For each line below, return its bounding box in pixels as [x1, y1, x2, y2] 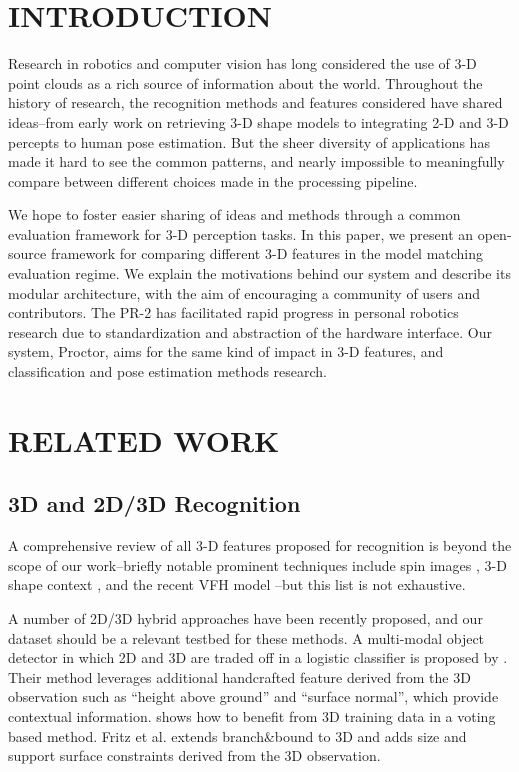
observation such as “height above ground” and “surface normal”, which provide [8, 686, 499, 707]
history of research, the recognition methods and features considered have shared [8, 92, 503, 113]
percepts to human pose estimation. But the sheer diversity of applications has [8, 131, 490, 152]
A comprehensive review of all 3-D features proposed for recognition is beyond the [8, 535, 512, 556]
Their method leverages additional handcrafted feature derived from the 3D [8, 666, 471, 687]
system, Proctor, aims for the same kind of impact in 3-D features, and [8, 341, 444, 362]
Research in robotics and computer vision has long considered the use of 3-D [8, 53, 477, 74]
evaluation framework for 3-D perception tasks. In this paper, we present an [8, 223, 474, 244]
